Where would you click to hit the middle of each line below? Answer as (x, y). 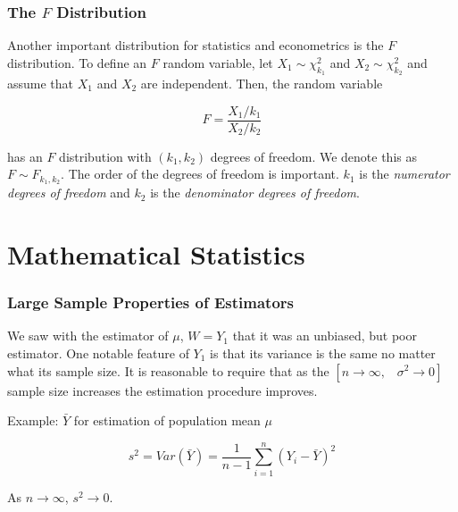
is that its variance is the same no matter (323, 353)
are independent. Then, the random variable (262, 84)
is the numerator (404, 174)
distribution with (105, 156)
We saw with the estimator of (88, 336)
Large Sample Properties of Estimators (151, 302)
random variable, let (218, 62)
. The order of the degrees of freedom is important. (200, 174)
